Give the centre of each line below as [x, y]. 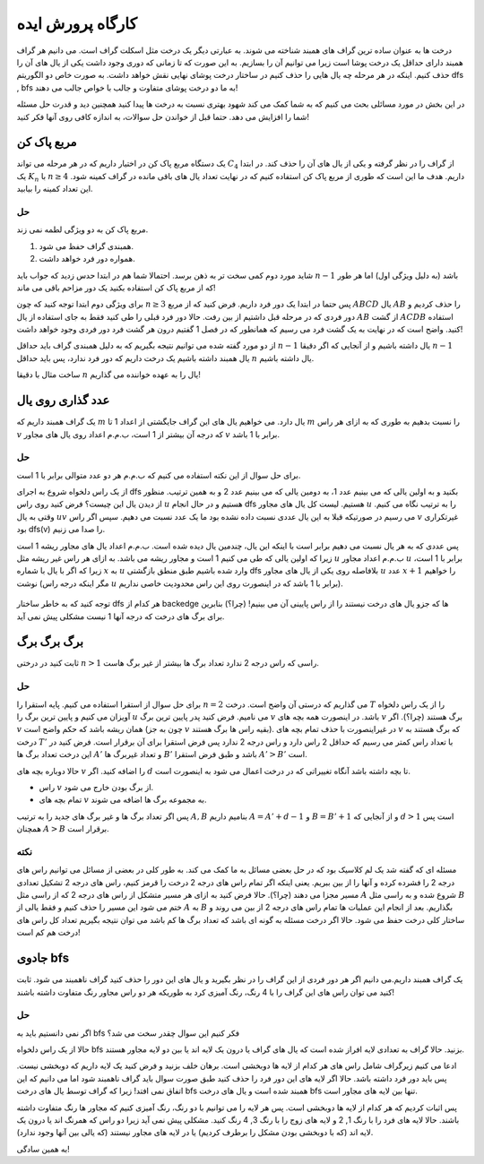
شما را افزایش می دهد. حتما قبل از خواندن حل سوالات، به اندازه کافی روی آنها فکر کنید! [163, 116]
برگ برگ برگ [50, 642]
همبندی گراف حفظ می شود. [86, 246]
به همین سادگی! [43, 1149]
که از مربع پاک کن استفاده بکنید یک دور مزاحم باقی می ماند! [116, 288]
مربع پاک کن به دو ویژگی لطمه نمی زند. [82, 229]
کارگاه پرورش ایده [77, 23]
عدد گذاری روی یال [63, 400]
